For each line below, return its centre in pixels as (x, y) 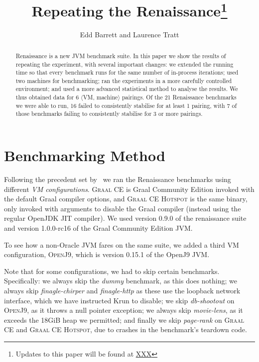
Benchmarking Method (85, 155)
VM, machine (100, 97)
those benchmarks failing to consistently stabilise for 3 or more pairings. (109, 114)
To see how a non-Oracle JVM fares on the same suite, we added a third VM (122, 244)
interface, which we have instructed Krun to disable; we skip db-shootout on (119, 300)
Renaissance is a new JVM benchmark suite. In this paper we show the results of (121, 55)
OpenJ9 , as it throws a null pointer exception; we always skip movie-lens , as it (124, 310)
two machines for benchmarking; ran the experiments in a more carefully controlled (124, 80)
